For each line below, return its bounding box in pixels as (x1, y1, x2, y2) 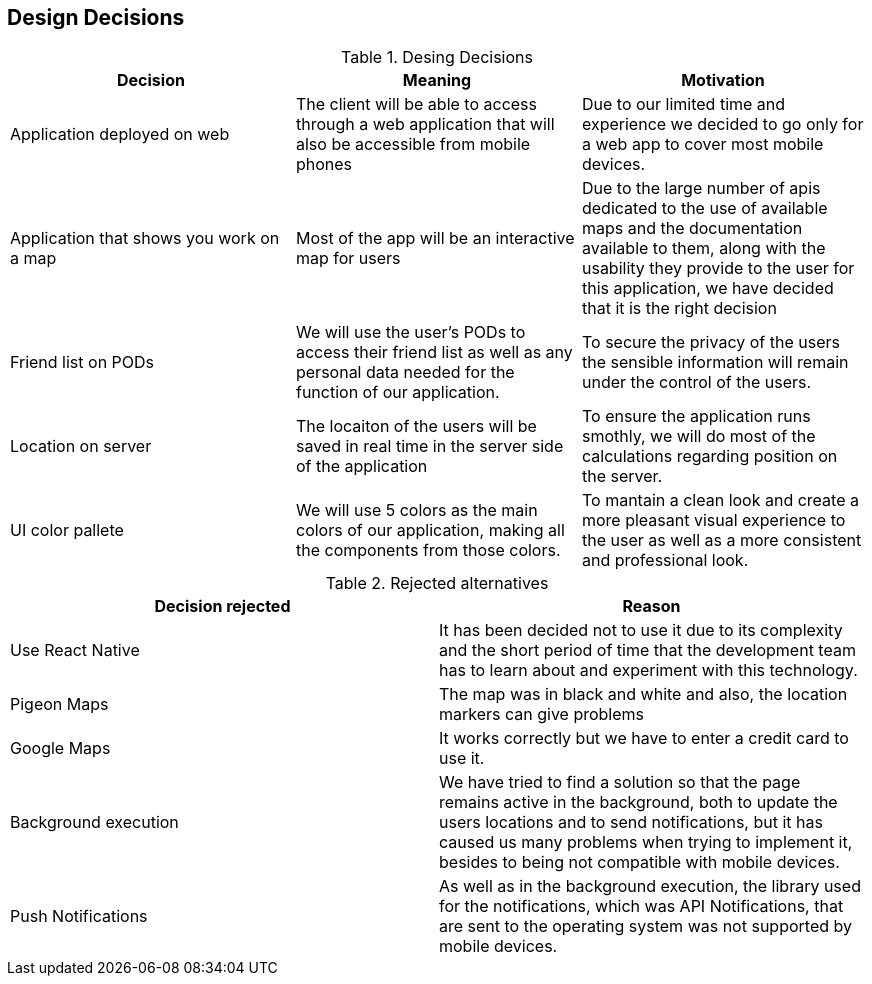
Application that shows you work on (10, 228, 280, 249)
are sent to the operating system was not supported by (439, 916, 852, 937)
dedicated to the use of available (581, 198, 828, 219)
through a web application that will (295, 114, 555, 135)
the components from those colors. (295, 540, 561, 561)
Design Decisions (7, 5, 185, 30)
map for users (295, 248, 401, 269)
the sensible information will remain (581, 352, 849, 373)
